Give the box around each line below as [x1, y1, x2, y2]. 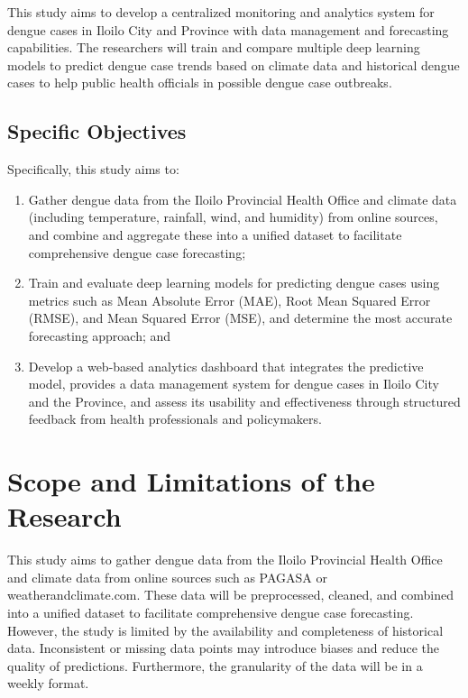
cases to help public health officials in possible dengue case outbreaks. [7, 73, 392, 92]
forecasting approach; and [28, 326, 171, 344]
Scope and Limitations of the [7, 463, 375, 500]
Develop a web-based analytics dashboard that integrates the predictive [28, 356, 424, 375]
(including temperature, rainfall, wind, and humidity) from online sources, [28, 207, 438, 226]
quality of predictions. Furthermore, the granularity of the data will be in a [7, 656, 423, 675]
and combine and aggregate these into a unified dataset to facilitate [28, 225, 402, 243]
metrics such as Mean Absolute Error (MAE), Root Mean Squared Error [28, 290, 431, 309]
